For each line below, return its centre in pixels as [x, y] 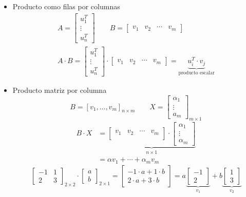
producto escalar [196, 73]
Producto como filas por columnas [66, 6]
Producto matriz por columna [60, 90]
